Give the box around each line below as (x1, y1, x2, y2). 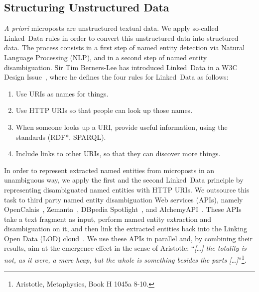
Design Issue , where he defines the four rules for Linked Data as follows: (4, 72, 229, 82)
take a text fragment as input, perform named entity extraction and (4, 213, 211, 224)
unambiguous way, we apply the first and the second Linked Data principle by (4, 175, 244, 185)
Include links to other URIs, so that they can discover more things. (15, 148, 221, 159)
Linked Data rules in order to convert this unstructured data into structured (4, 32, 239, 43)
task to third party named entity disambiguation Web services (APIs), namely (4, 194, 243, 204)
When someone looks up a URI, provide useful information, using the (15, 121, 228, 132)
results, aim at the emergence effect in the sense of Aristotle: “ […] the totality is (4, 243, 247, 253)
